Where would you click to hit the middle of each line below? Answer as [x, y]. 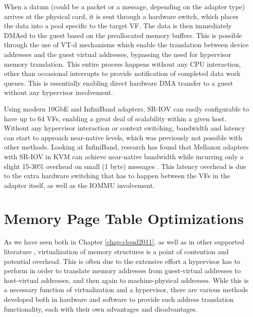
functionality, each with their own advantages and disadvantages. [101, 308]
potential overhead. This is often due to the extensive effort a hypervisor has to [122, 261]
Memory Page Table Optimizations [124, 218]
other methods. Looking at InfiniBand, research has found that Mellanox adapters [126, 147]
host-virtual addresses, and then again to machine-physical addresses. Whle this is [126, 280]
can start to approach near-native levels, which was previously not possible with [123, 137]
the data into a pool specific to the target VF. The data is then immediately [118, 26]
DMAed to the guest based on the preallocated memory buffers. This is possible [123, 35]
